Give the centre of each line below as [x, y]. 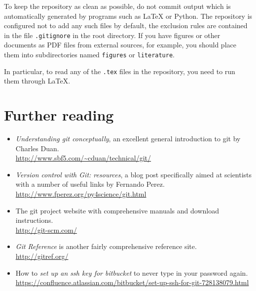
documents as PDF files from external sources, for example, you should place [120, 45]
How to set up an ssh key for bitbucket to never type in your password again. [132, 272]
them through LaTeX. [37, 81]
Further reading [59, 115]
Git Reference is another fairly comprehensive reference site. [106, 246]
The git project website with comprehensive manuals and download [117, 210]
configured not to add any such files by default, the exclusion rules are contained [126, 25]
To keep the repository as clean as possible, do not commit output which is [117, 6]
